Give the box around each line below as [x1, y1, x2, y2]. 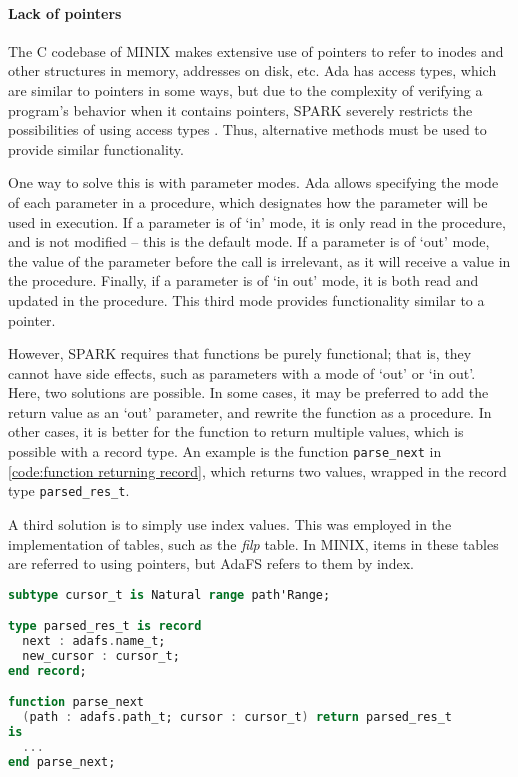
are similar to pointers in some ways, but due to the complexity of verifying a [8, 79, 483, 100]
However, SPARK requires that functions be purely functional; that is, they [8, 343, 472, 364]
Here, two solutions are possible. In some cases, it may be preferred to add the [8, 382, 489, 403]
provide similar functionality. [8, 138, 184, 159]
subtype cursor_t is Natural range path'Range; [8, 587, 331, 602]
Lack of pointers [8, 2, 122, 23]
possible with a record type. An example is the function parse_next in [8, 441, 442, 462]
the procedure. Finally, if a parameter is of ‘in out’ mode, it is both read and [8, 270, 479, 291]
